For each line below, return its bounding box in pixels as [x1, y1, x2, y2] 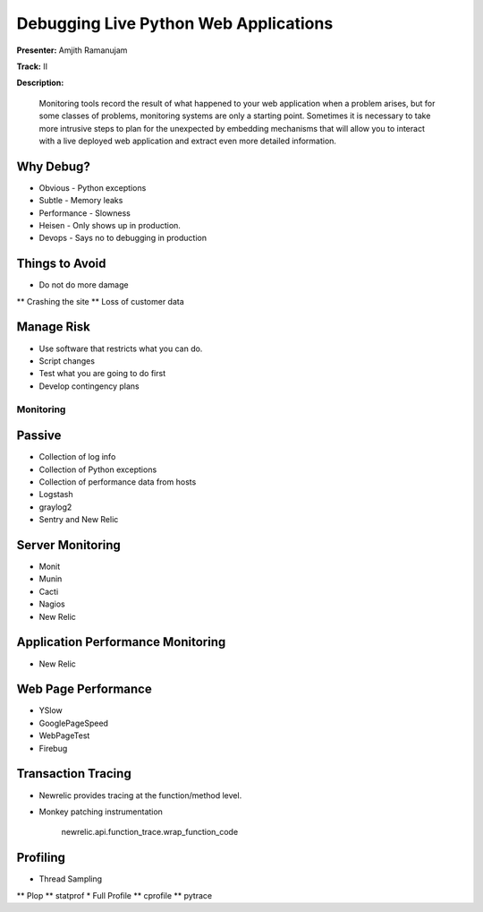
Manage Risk [16, 319, 91, 335]
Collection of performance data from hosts [38, 476, 197, 487]
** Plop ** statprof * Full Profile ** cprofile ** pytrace [16, 890, 213, 900]
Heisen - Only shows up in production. [38, 219, 181, 230]
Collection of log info [38, 452, 116, 462]
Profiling [16, 850, 66, 865]
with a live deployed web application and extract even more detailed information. [38, 135, 337, 146]
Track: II [16, 61, 48, 72]
